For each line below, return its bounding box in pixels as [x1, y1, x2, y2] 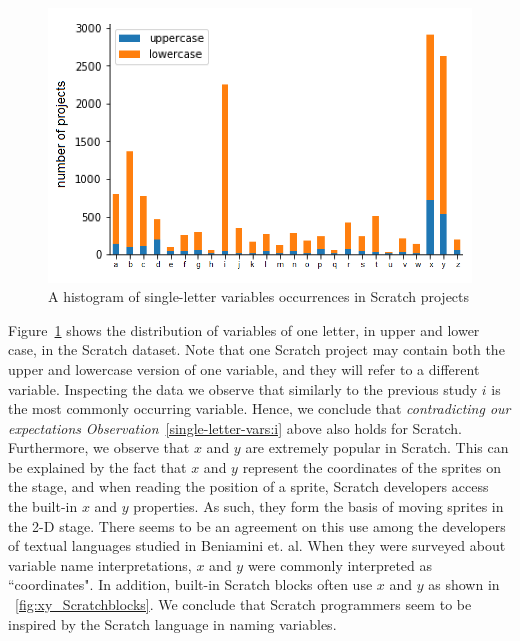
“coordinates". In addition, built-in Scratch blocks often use [8, 574, 373, 595]
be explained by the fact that [8, 456, 187, 477]
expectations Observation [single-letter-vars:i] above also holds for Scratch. [8, 417, 462, 438]
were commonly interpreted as [247, 554, 433, 575]
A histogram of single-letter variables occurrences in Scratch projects [48, 286, 470, 307]
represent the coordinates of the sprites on [242, 456, 501, 477]
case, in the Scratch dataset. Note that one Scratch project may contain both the [8, 339, 505, 360]
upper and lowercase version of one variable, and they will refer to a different [8, 358, 480, 379]
